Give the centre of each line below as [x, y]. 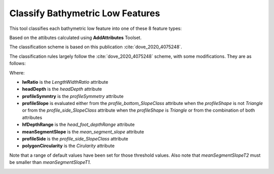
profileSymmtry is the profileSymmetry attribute [73, 96]
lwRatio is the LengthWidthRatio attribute [65, 82]
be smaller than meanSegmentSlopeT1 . [50, 162]
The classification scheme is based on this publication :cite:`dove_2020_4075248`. [96, 47]
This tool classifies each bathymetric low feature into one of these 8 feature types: [96, 28]
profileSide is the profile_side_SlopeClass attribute [75, 139]
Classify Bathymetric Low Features [85, 13]
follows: [18, 63]
